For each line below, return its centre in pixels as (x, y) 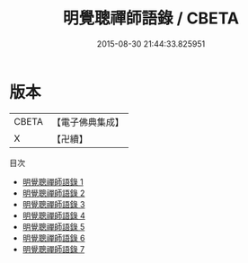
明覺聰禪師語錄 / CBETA (151, 18)
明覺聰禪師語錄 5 (53, 226)
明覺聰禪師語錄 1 (53, 181)
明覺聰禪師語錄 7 (53, 249)
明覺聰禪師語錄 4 (53, 215)
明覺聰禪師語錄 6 (53, 238)
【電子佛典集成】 (88, 122)
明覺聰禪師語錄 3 (53, 204)
